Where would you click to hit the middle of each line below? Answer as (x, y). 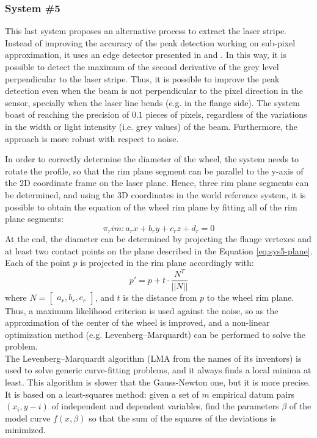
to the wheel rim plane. (250, 297)
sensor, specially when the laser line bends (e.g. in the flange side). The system (152, 102)
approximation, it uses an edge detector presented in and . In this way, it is (146, 55)
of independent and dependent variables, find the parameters (165, 406)
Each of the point (38, 263)
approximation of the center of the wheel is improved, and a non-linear (137, 322)
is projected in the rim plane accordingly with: (167, 263)
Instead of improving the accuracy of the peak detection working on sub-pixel (150, 42)
